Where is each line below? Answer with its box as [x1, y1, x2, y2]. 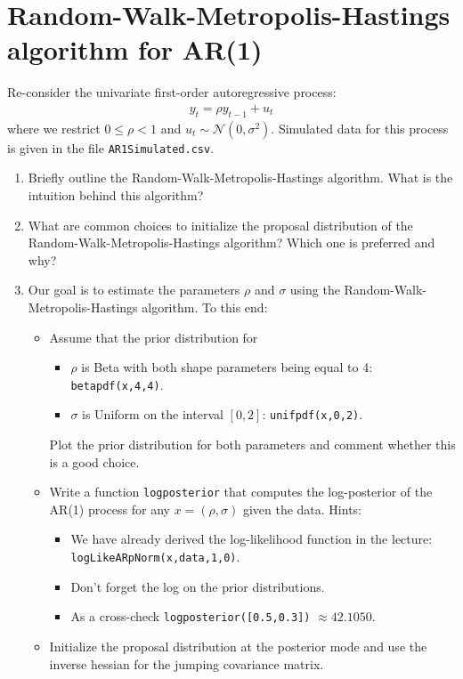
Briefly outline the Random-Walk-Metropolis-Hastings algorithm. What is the [28, 168, 453, 187]
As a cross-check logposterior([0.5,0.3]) [70, 607, 311, 626]
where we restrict [7, 118, 101, 137]
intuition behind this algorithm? [28, 185, 204, 204]
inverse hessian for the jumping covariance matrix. [49, 654, 324, 673]
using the [289, 280, 340, 299]
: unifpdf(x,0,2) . [262, 405, 363, 424]
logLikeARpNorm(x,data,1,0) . [70, 547, 240, 566]
